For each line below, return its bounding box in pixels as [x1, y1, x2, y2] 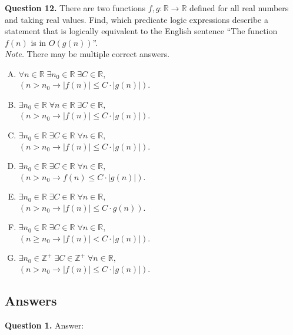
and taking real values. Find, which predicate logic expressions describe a [5, 13, 268, 25]
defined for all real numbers [189, 2, 289, 14]
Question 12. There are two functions [5, 2, 146, 14]
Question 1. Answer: [5, 319, 84, 331]
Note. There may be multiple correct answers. [5, 48, 170, 60]
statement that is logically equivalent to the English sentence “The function [5, 25, 278, 37]
